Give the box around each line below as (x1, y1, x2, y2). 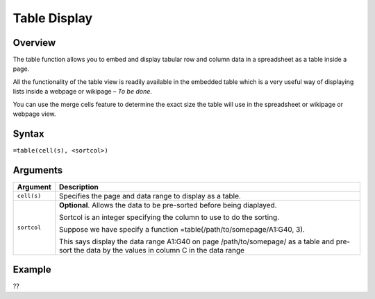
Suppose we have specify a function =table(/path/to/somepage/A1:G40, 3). (59, 224, 306, 234)
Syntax (12, 128, 44, 139)
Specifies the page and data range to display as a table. (59, 191, 241, 200)
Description (59, 182, 99, 191)
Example (12, 264, 51, 275)
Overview (12, 37, 56, 49)
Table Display (12, 10, 93, 26)
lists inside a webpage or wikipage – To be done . (12, 87, 153, 96)
